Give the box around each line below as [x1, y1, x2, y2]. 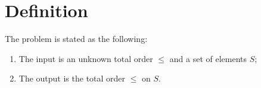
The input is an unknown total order [18, 52, 153, 64]
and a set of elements [169, 52, 247, 64]
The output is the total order [18, 72, 126, 84]
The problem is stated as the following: [5, 32, 148, 45]
